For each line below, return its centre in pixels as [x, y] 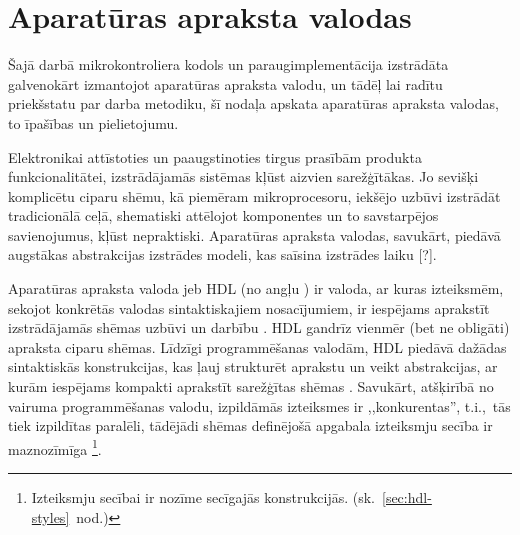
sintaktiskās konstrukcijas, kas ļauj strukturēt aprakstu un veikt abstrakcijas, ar [253, 366]
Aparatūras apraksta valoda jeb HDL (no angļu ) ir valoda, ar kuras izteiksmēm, [256, 288]
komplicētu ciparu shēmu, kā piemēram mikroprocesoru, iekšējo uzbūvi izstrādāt [254, 195]
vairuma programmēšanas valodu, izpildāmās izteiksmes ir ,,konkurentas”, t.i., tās [259, 405]
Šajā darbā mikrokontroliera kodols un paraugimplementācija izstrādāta [228, 64]
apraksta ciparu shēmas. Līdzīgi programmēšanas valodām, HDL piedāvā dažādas [257, 346]
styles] [50, 516]
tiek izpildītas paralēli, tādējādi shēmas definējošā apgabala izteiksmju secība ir [250, 425]
